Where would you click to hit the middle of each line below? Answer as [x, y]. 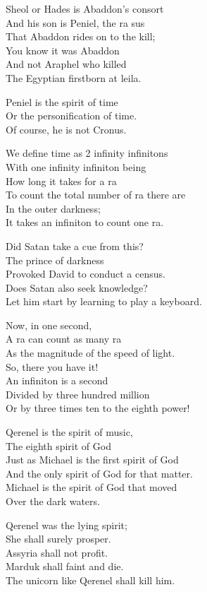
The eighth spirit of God [58, 445]
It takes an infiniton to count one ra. [85, 222]
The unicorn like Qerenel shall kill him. [90, 580]
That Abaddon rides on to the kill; [81, 36]
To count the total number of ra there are [96, 195]
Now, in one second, [49, 325]
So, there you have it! [52, 366]
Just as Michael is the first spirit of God [92, 460]
